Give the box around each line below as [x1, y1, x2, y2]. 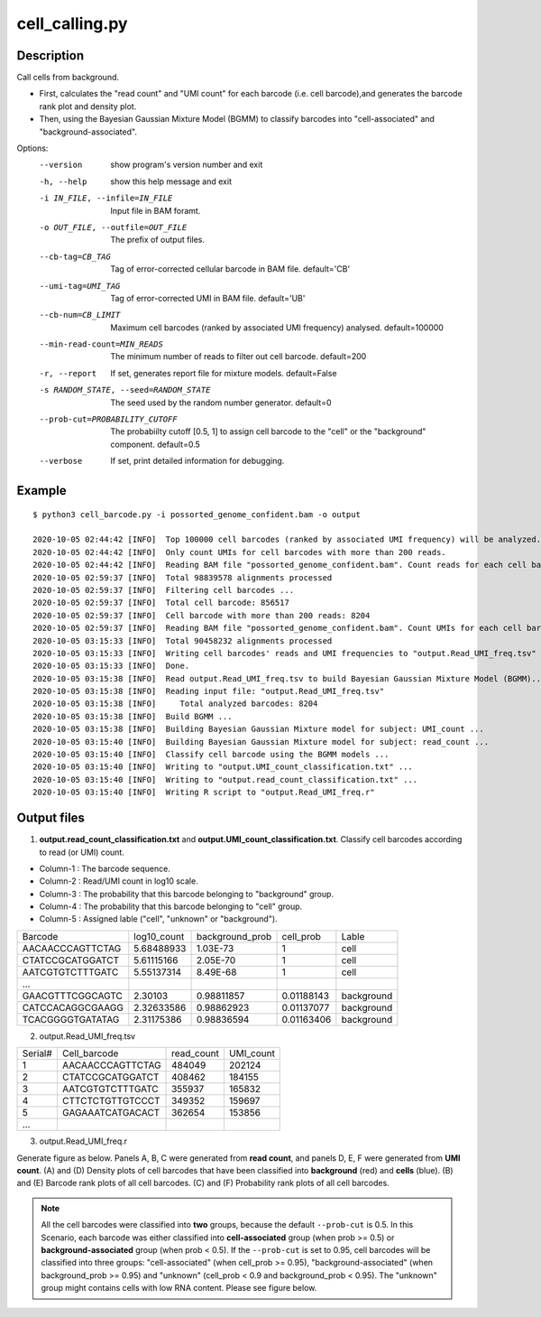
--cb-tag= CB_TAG [39, 251, 112, 262]
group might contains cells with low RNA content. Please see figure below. [41, 1283, 317, 1294]
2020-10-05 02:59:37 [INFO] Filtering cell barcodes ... [32, 585, 295, 595]
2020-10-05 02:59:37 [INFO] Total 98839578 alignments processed [32, 572, 333, 582]
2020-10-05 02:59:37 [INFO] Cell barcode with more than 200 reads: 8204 [32, 610, 371, 620]
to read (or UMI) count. [39, 847, 125, 858]
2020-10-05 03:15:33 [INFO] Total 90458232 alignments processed [32, 635, 333, 645]
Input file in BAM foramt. [110, 205, 201, 216]
